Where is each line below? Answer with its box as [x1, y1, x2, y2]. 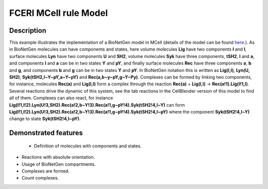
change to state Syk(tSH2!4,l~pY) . [9, 116, 81, 122]
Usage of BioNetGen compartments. [21, 161, 96, 167]
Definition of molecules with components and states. [34, 143, 142, 149]
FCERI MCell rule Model [9, 7, 108, 18]
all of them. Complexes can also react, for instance [9, 95, 114, 101]
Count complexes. [21, 175, 59, 181]
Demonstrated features [9, 129, 83, 137]
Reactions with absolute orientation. [21, 154, 95, 160]
